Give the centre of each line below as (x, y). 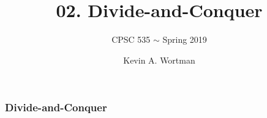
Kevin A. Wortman (159, 60)
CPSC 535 (131, 39)
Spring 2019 (185, 39)
